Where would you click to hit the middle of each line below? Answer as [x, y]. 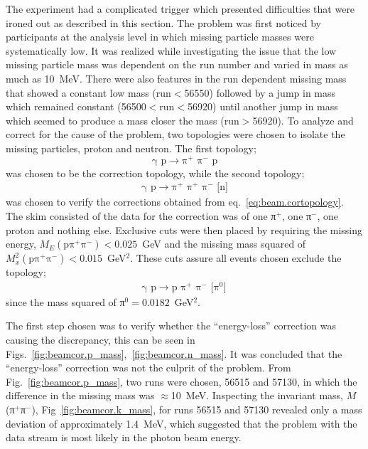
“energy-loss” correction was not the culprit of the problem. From [148, 368]
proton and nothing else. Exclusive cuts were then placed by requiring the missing [184, 229]
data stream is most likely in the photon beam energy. [124, 437]
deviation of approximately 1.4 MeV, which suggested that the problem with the [182, 423]
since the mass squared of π [65, 301]
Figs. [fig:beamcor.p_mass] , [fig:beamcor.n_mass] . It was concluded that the [174, 353]
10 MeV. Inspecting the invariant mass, [257, 395]
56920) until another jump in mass [263, 106]
